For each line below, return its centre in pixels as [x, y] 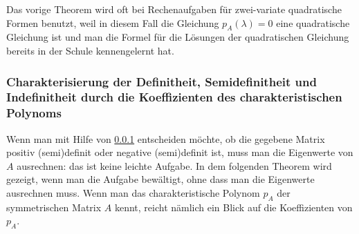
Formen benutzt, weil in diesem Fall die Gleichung [113, 22]
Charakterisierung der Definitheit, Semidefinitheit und [162, 81]
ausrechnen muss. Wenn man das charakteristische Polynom [133, 193]
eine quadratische [313, 22]
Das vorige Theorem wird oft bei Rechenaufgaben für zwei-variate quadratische [174, 9]
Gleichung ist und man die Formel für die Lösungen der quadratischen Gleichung [178, 37]
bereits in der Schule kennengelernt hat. [90, 50]
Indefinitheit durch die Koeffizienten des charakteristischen [174, 97]
